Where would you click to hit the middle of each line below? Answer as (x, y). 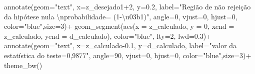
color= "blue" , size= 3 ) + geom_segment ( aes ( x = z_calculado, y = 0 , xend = (119, 26)
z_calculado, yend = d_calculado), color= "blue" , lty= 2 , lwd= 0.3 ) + (108, 36)
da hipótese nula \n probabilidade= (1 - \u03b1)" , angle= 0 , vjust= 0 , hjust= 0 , (121, 16)
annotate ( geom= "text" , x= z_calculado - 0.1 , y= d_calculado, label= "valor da (120, 45)
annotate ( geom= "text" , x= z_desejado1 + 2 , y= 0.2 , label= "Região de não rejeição (127, 6)
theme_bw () (23, 65)
